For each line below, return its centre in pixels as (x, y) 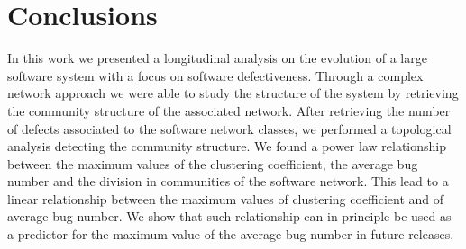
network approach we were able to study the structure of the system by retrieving (233, 93)
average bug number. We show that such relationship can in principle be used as (229, 216)
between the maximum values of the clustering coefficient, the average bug (213, 163)
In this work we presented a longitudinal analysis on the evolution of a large (217, 58)
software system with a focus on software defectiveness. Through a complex (215, 75)
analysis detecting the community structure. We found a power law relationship (227, 146)
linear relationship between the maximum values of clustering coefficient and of (226, 198)
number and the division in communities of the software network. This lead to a (228, 181)
